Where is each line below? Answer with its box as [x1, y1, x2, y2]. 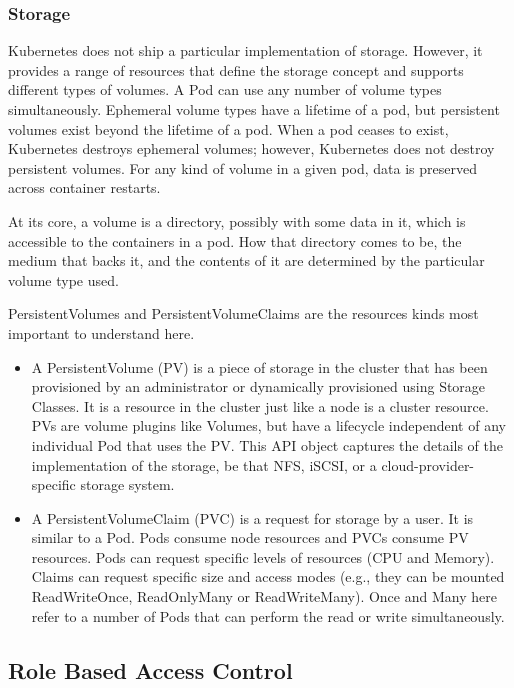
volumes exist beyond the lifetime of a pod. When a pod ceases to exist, [8, 118, 449, 139]
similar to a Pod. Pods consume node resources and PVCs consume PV [31, 527, 469, 548]
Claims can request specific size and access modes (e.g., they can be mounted [31, 566, 505, 587]
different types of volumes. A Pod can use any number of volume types [8, 79, 442, 100]
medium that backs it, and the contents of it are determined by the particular [8, 250, 485, 271]
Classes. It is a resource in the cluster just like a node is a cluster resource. [31, 395, 489, 416]
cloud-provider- [381, 454, 475, 475]
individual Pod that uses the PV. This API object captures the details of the [31, 434, 503, 455]
